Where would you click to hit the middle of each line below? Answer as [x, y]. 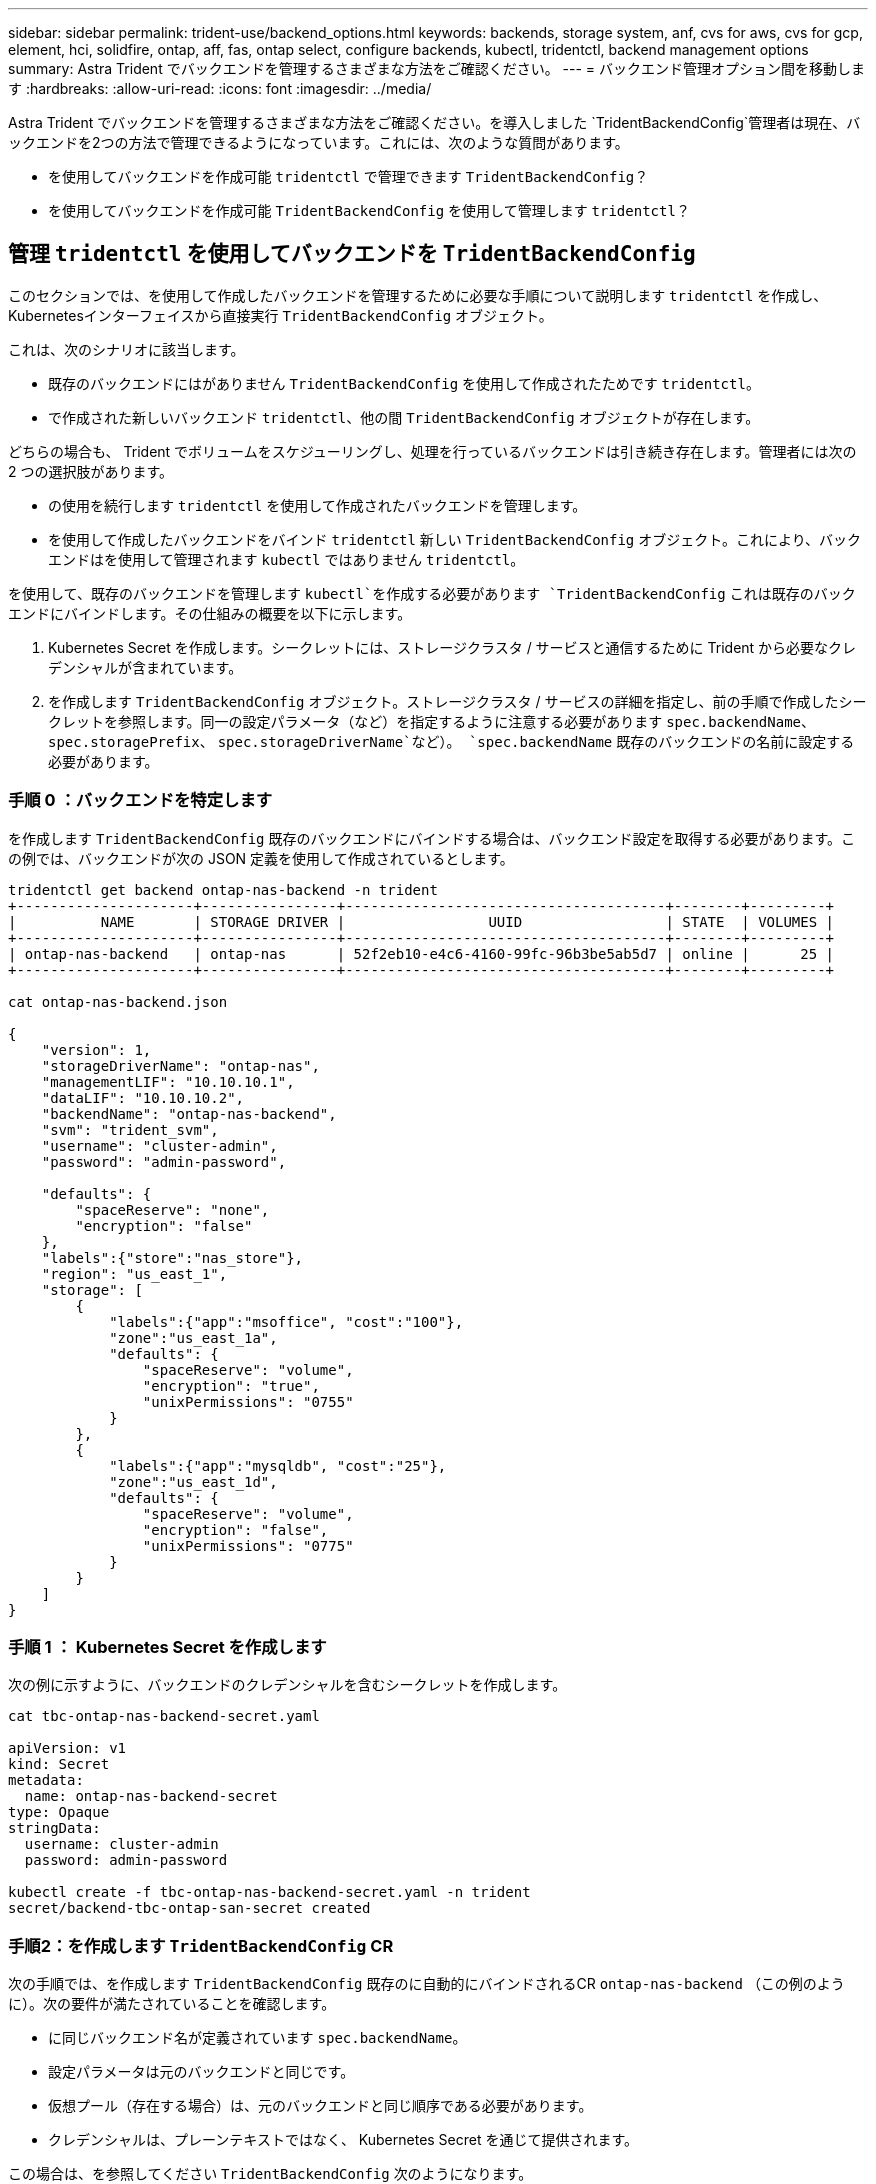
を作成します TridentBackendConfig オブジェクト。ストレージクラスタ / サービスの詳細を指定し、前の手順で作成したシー [457, 701]
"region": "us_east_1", [134, 1273]
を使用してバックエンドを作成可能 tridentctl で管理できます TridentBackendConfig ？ [348, 176]
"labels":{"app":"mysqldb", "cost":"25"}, [278, 1465]
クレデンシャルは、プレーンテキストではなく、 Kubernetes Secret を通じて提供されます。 [343, 2140]
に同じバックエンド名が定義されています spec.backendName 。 [257, 2038]
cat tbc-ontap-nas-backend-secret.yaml [164, 1716]
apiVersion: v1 [67, 1748]
